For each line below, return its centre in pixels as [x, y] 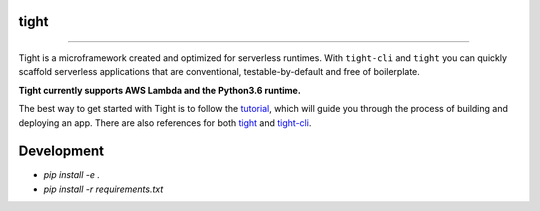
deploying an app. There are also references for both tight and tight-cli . [165, 122]
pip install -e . [71, 175]
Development [61, 151]
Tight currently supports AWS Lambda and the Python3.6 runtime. [160, 90]
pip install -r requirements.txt [103, 189]
